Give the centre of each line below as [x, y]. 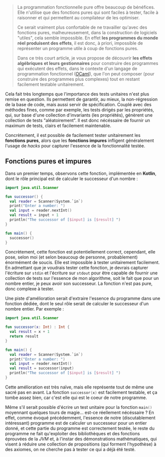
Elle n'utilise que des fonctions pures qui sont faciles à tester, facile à [88, 12]
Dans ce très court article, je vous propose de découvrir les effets [85, 58]
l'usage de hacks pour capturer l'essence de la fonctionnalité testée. [75, 146]
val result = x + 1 [30, 332]
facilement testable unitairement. [51, 84]
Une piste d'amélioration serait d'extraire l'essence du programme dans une [83, 298]
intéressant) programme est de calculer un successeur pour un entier [76, 423]
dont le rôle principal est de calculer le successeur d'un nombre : [71, 179]
